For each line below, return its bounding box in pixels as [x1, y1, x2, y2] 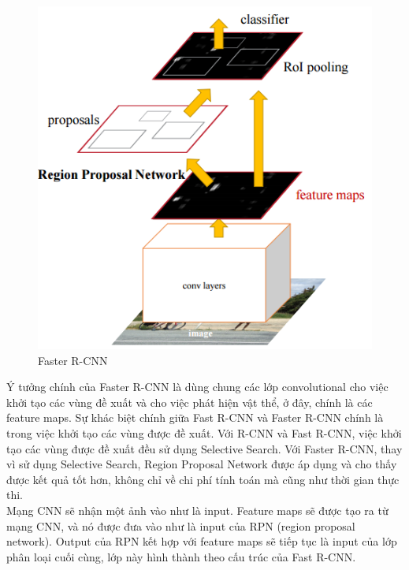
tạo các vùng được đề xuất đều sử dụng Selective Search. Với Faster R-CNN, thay [6, 440, 403, 456]
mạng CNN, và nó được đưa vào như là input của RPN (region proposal [6, 517, 355, 534]
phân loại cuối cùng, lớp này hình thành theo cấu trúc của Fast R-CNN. [6, 548, 356, 564]
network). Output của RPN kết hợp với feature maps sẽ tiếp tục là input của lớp [6, 533, 397, 550]
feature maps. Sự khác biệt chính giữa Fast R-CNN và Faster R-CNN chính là [6, 409, 384, 426]
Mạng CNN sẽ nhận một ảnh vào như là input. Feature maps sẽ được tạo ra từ [6, 501, 389, 518]
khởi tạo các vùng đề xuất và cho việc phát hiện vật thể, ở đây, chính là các [6, 393, 373, 410]
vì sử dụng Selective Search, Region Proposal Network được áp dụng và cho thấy [6, 456, 397, 472]
